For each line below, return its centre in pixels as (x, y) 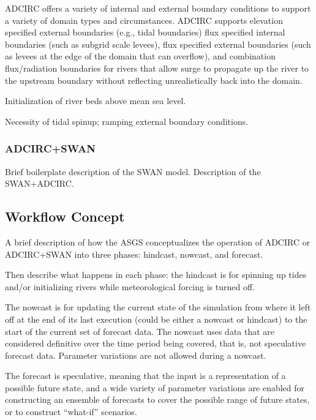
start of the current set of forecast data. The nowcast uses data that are (140, 331)
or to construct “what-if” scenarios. (71, 412)
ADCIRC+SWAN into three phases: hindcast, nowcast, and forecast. (134, 254)
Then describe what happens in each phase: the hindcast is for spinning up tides (156, 275)
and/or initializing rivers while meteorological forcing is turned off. (130, 286)
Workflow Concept (65, 216)
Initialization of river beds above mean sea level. (96, 101)
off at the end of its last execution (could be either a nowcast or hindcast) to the (156, 319)
